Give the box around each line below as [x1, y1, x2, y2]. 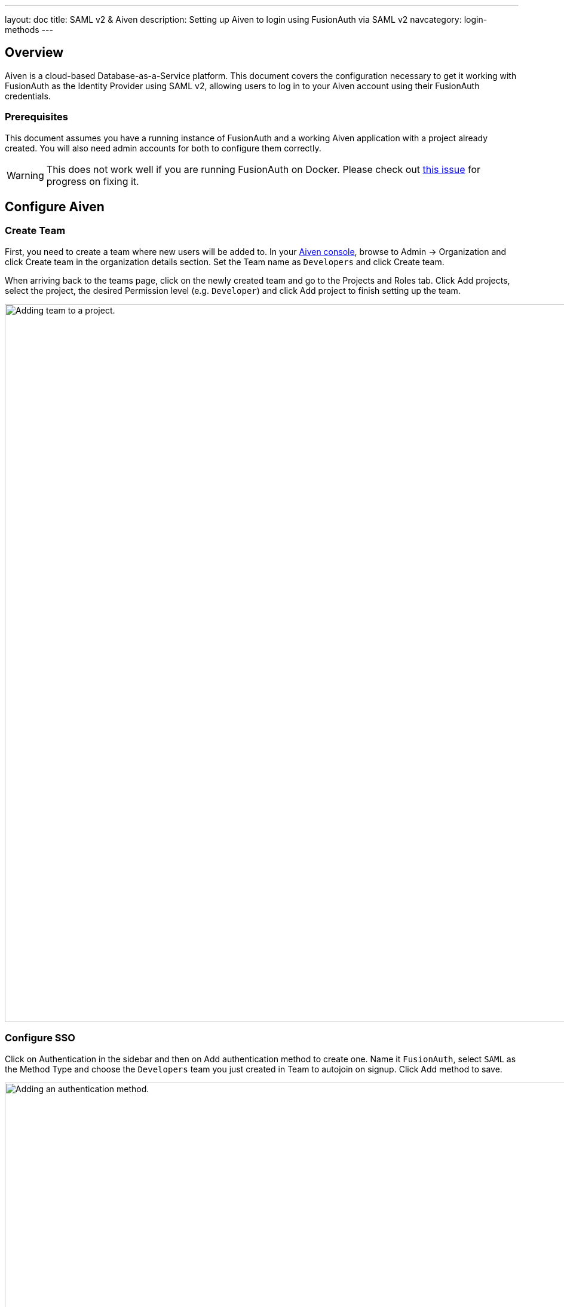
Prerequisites [5, 111, 68, 123]
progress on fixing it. [46, 175, 139, 187]
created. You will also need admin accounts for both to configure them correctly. [5, 142, 321, 153]
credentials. [5, 90, 51, 101]
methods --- [5, 25, 53, 35]
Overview [5, 45, 64, 60]
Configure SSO [5, 1032, 75, 1044]
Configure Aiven [5, 199, 105, 215]
